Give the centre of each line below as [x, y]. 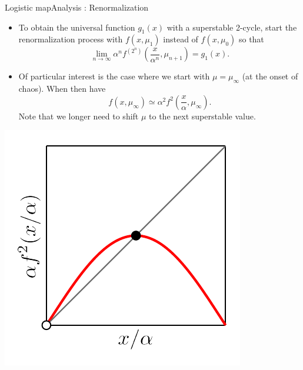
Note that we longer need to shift [79, 116]
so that [251, 39]
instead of [181, 39]
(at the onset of [270, 76]
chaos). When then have [62, 89]
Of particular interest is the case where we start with [114, 76]
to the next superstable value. [202, 116]
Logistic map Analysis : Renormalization [77, 7]
